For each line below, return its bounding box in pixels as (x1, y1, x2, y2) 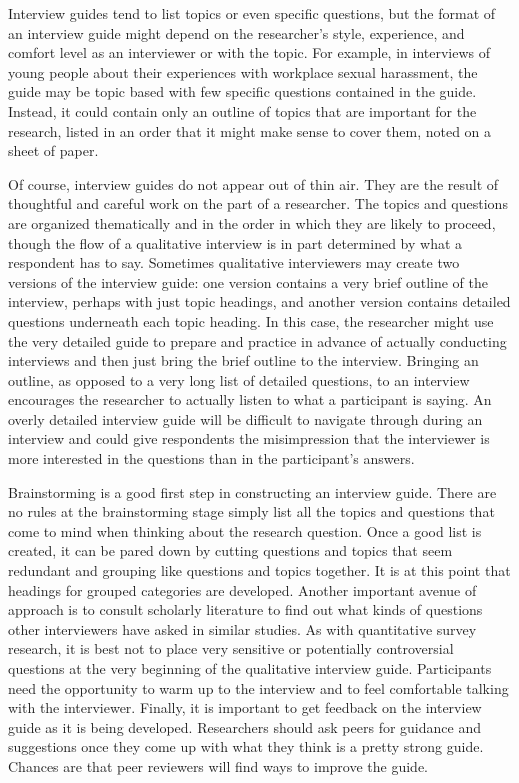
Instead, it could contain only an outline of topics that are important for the (8, 100, 477, 121)
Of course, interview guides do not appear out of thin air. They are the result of (8, 173, 499, 194)
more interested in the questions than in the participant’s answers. (8, 448, 415, 469)
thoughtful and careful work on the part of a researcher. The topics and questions (8, 193, 508, 214)
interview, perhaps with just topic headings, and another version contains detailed (8, 291, 511, 312)
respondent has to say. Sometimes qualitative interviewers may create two (8, 252, 460, 273)
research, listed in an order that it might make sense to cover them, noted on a (8, 120, 492, 141)
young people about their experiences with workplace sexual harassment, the (8, 61, 478, 82)
